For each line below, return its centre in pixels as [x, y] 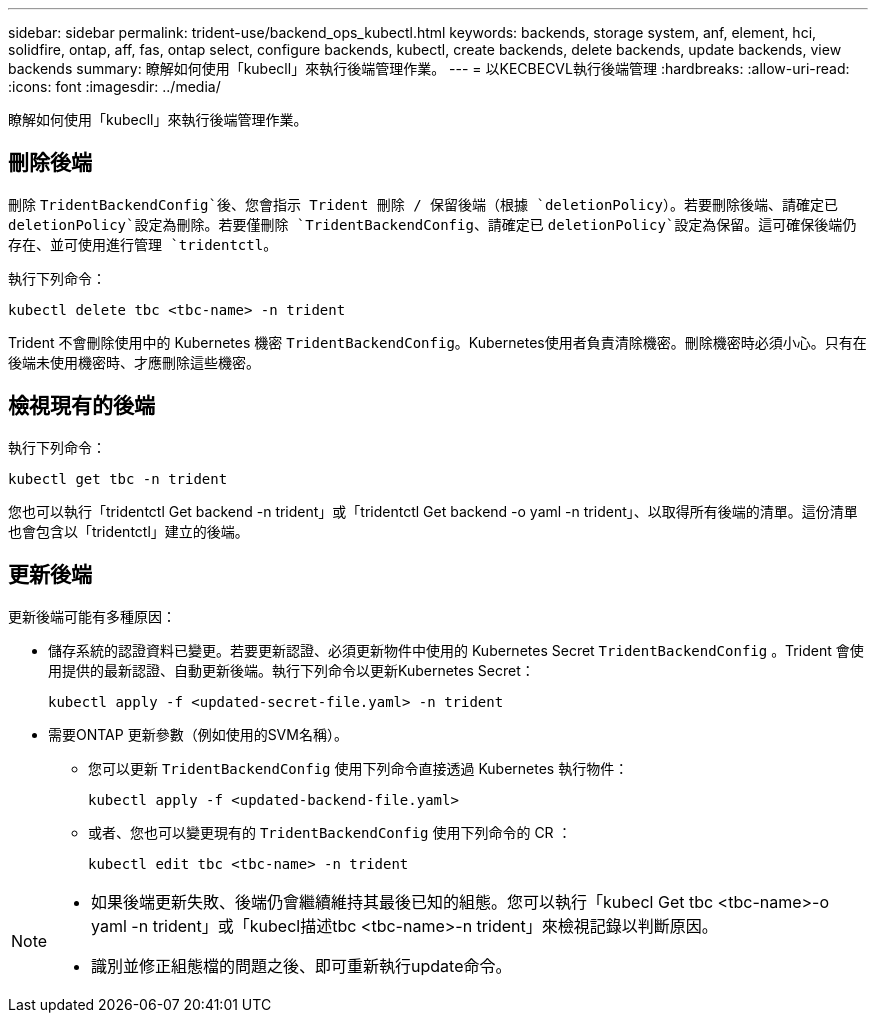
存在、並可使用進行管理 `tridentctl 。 [143, 244]
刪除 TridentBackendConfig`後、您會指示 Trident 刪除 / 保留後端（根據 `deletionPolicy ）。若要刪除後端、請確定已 [423, 204]
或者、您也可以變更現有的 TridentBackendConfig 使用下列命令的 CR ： [330, 832]
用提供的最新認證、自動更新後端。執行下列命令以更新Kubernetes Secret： [291, 670]
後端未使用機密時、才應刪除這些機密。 [134, 362]
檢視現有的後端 [81, 406]
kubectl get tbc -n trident [118, 478]
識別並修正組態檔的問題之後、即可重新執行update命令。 [301, 965]
